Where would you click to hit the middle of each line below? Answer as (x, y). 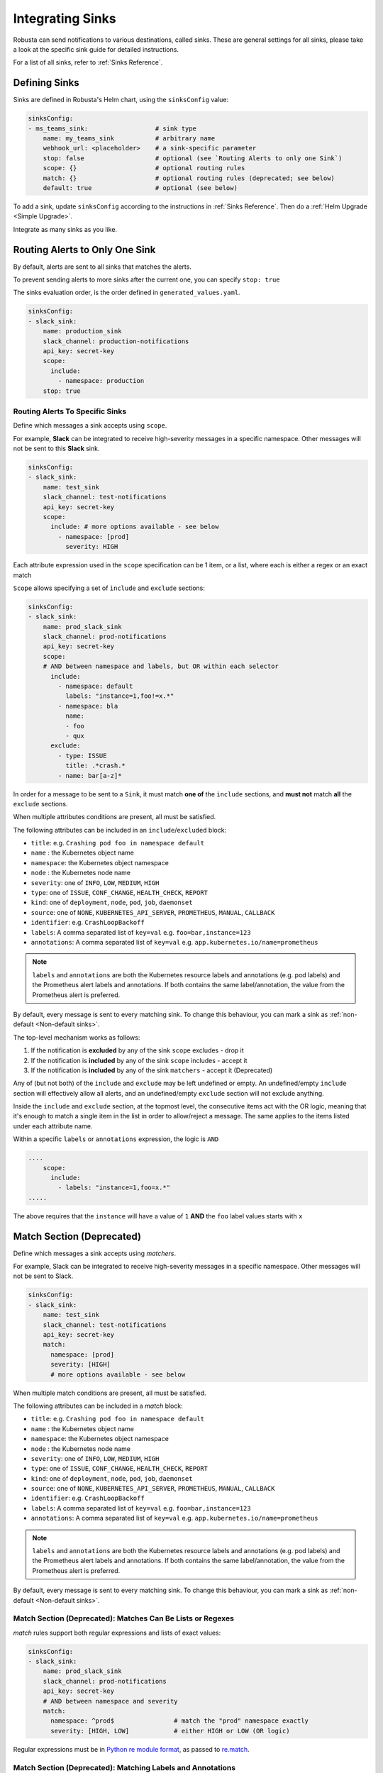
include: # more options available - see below (135, 527)
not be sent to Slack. (43, 1276)
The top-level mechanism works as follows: (77, 1037)
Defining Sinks (46, 83)
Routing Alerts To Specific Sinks (70, 411)
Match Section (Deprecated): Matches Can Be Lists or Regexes (123, 1618)
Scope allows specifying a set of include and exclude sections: (109, 588)
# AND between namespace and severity (110, 1701)
